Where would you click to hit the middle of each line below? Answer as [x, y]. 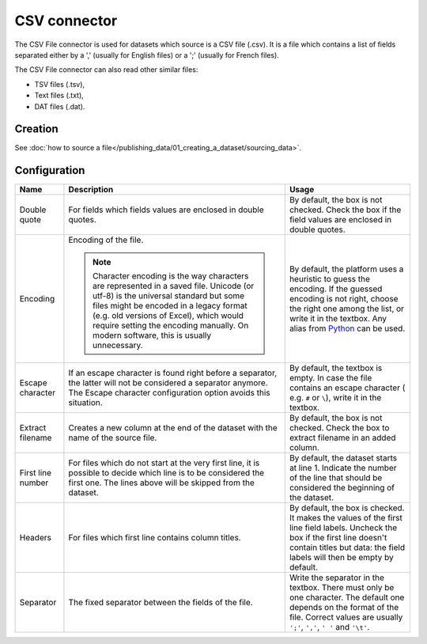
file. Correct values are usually [346, 617]
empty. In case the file [331, 378]
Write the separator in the [337, 578]
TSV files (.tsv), [60, 84]
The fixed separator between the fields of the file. [161, 603]
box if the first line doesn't [338, 538]
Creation [36, 129]
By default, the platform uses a [346, 269]
